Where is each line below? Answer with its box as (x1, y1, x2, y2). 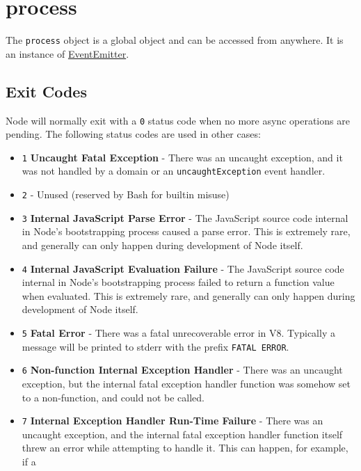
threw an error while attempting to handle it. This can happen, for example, (22, 440, 348, 455)
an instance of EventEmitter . (6, 46, 129, 61)
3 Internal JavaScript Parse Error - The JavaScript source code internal (22, 210, 348, 225)
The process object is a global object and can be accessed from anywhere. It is (6, 33, 344, 47)
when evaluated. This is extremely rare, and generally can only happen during (22, 288, 355, 303)
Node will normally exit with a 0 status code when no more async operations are (6, 113, 350, 127)
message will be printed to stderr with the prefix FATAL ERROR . (22, 339, 289, 353)
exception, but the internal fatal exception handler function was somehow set (22, 376, 351, 391)
